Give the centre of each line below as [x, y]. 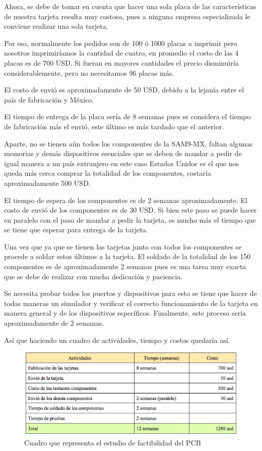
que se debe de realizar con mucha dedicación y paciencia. [93, 276]
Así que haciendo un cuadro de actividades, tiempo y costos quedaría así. [117, 340]
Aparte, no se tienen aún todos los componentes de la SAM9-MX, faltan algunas [128, 143]
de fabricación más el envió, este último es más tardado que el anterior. [114, 126]
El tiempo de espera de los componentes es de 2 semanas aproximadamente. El [126, 200]
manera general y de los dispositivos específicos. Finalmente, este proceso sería [125, 313]
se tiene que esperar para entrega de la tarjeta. [76, 230]
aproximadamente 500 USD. [47, 183]
